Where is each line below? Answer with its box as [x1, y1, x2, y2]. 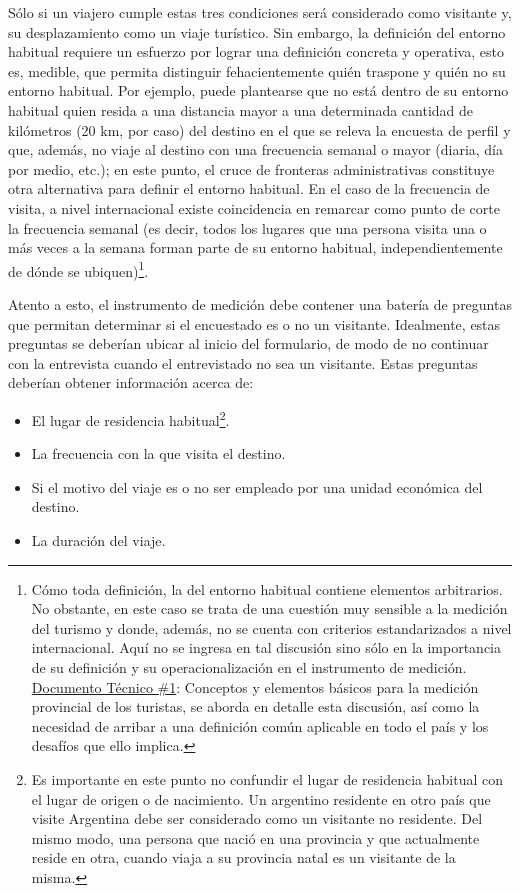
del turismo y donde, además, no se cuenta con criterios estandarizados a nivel [31, 617, 512, 638]
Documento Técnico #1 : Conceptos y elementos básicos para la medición [31, 676, 479, 697]
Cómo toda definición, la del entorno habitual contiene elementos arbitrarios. [31, 578, 503, 599]
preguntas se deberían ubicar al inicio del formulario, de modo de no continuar [8, 333, 489, 354]
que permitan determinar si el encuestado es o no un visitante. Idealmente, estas [8, 313, 501, 334]
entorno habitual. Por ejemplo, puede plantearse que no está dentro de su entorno [8, 80, 509, 101]
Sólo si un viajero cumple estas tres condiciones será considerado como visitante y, [8, 2, 512, 22]
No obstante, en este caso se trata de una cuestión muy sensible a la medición [31, 598, 508, 619]
